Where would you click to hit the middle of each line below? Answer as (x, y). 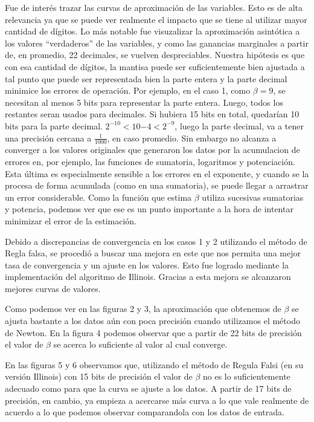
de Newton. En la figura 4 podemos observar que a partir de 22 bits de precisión (153, 332)
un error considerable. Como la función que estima (98, 197)
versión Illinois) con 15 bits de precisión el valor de (99, 376)
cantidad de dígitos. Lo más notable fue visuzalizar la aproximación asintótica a (152, 31)
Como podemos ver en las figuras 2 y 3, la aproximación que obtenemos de (143, 309)
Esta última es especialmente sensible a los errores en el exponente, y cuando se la (157, 173)
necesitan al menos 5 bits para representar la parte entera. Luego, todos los (144, 102)
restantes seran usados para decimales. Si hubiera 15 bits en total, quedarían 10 (152, 114)
